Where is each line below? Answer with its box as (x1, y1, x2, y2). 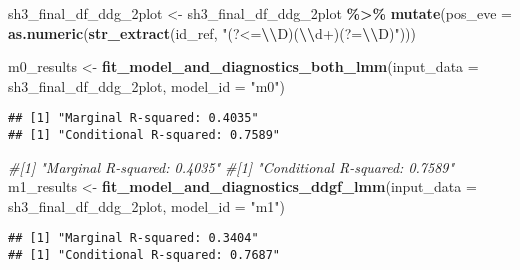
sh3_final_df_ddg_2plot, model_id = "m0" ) (8, 75, 286, 96)
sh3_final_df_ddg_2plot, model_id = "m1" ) (8, 195, 286, 216)
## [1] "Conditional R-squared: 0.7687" (8, 248, 281, 263)
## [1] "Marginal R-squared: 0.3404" (8, 231, 259, 246)
